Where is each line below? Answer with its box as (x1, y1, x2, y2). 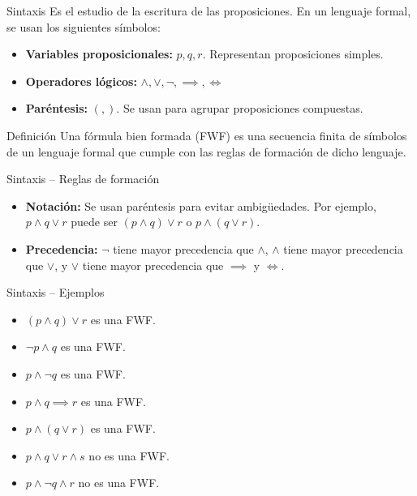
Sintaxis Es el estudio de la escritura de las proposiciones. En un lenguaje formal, (6, 2, 411, 19)
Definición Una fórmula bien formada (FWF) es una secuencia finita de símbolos (6, 126, 407, 143)
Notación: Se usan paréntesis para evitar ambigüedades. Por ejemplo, (25, 197, 376, 214)
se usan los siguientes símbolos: (6, 18, 161, 35)
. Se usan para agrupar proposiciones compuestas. (116, 100, 363, 117)
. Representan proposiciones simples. (202, 45, 384, 62)
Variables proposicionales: (25, 45, 173, 62)
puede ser (71, 213, 118, 230)
